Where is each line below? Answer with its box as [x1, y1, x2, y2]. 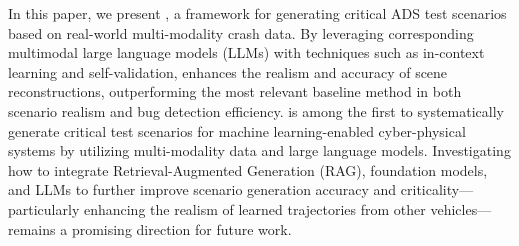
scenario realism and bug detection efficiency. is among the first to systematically [8, 100, 504, 121]
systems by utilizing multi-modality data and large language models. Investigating [8, 140, 511, 161]
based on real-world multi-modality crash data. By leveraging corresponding [8, 22, 474, 43]
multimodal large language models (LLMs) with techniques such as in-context [8, 42, 485, 63]
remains [8, 218, 56, 239]
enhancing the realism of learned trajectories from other [83, 198, 426, 219]
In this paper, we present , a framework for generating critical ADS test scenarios [8, 3, 507, 23]
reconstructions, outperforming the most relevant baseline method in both [8, 81, 462, 102]
